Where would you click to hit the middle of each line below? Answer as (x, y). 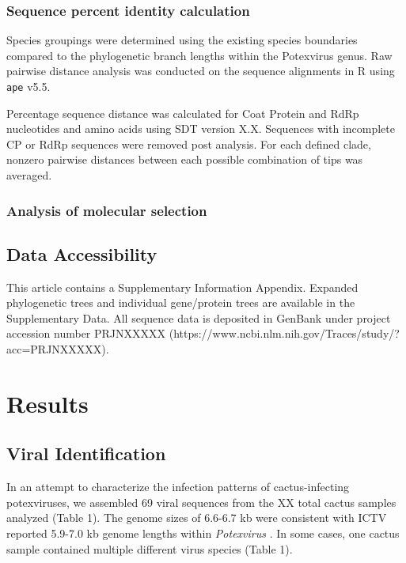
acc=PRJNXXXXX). (58, 349)
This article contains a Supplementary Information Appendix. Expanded (182, 287)
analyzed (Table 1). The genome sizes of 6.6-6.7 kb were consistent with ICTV (197, 518)
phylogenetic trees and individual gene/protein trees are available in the (181, 302)
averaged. (29, 175)
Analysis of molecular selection (107, 210)
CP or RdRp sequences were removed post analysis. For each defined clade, (189, 144)
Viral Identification (86, 453)
